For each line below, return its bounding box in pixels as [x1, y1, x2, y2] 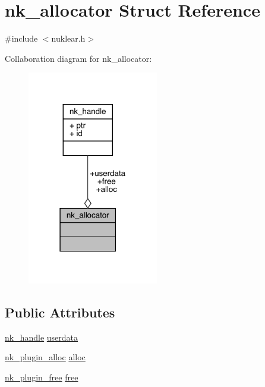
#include [5, 32, 38, 45]
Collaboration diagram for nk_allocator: [5, 52, 152, 64]
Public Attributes [5, 303, 115, 321]
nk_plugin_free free [5, 370, 78, 383]
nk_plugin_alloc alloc [5, 351, 86, 363]
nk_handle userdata [5, 331, 78, 343]
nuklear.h [51, 32, 86, 45]
